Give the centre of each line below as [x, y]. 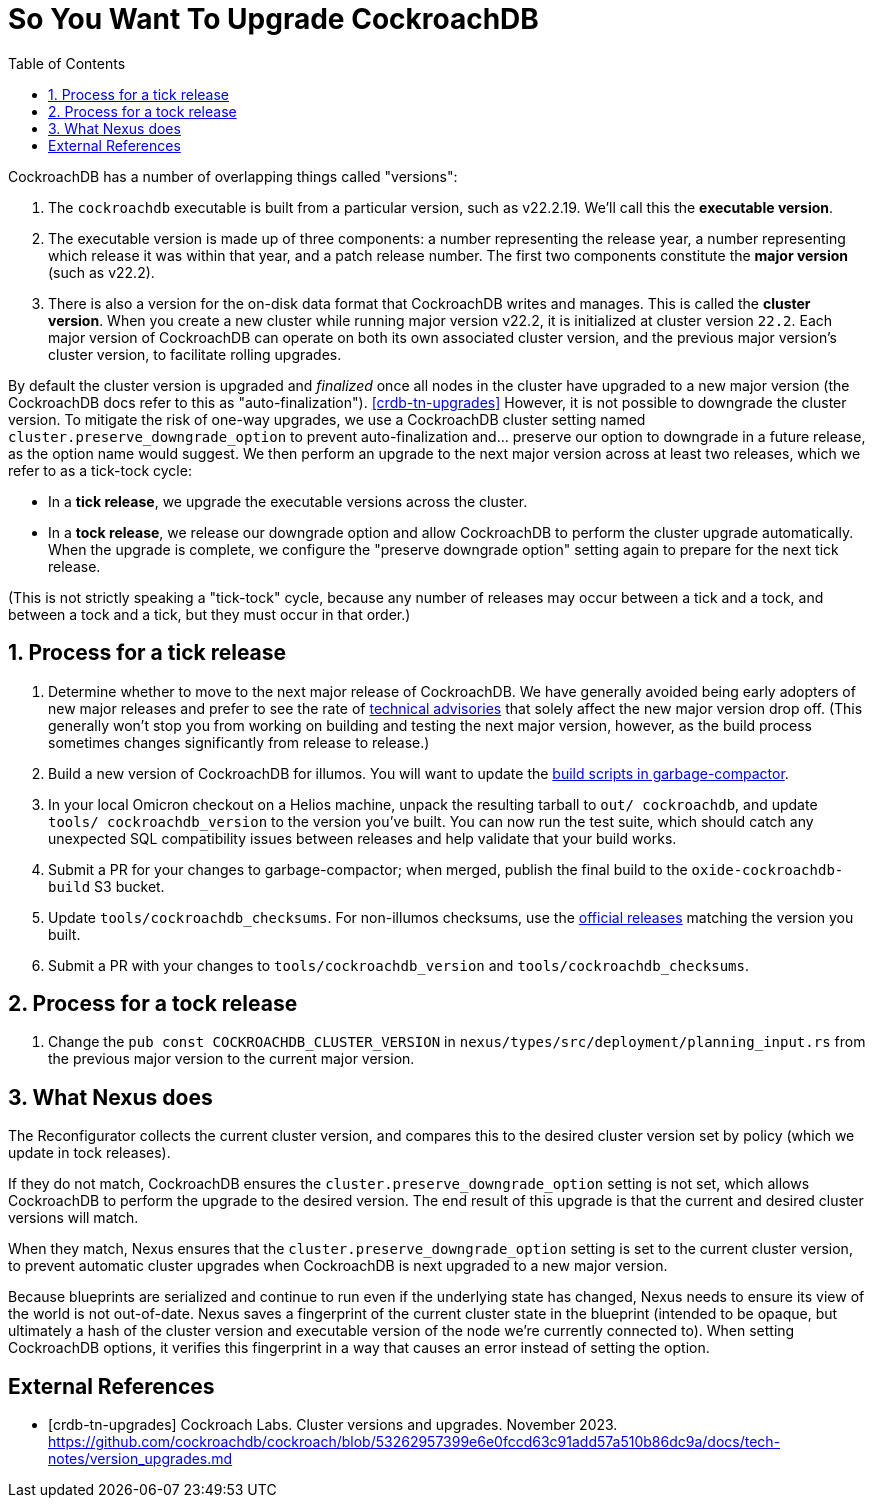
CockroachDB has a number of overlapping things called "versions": [233, 176]
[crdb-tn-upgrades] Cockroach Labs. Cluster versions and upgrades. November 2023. [333, 1425]
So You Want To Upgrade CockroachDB [273, 19]
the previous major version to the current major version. [231, 1059]
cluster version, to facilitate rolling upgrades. [195, 354]
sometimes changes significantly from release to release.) [239, 742]
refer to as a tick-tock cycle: [100, 470]
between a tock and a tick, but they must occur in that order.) [209, 614]
